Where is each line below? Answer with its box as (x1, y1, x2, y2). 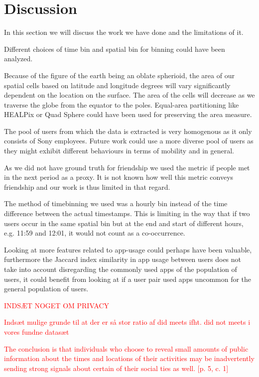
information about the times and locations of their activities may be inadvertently (4, 353, 255, 364)
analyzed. (4, 53, 33, 64)
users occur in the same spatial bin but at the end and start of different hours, (4, 218, 244, 228)
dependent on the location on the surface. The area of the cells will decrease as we (4, 90, 255, 100)
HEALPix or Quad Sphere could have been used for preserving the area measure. (4, 109, 252, 120)
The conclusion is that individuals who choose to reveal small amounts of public (4, 343, 249, 354)
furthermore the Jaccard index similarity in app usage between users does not (4, 254, 242, 264)
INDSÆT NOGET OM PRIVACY (4, 300, 110, 310)
